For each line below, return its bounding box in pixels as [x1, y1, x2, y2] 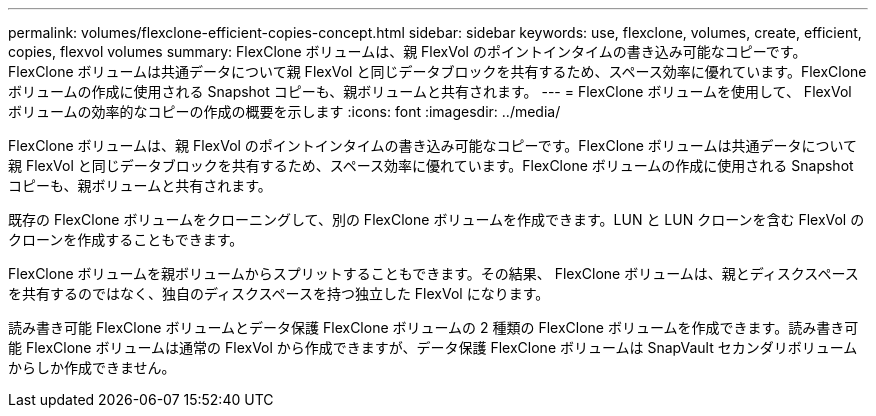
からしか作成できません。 [8, 359, 176, 376]
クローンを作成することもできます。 [8, 231, 244, 248]
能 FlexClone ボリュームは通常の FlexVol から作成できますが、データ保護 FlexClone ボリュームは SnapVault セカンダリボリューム [8, 339, 858, 356]
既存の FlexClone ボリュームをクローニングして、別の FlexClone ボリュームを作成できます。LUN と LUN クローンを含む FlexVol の [8, 211, 865, 228]
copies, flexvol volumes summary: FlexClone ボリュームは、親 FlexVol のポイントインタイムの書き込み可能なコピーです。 [8, 43, 807, 60]
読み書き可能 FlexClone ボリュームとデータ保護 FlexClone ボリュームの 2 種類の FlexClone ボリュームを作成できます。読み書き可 [8, 319, 859, 336]
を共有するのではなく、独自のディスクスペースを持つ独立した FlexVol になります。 [8, 285, 550, 302]
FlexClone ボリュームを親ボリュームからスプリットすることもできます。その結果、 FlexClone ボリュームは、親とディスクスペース [8, 265, 859, 282]
